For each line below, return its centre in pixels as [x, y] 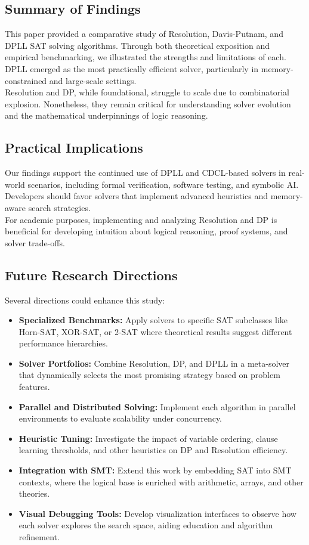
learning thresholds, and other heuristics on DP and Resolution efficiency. [153, 450]
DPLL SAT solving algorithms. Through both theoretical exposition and [137, 45]
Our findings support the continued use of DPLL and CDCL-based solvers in [145, 173]
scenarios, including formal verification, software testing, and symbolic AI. [163, 184]
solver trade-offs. [35, 242]
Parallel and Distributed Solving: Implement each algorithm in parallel [157, 406]
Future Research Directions [91, 275]
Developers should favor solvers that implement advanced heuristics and [137, 196]
